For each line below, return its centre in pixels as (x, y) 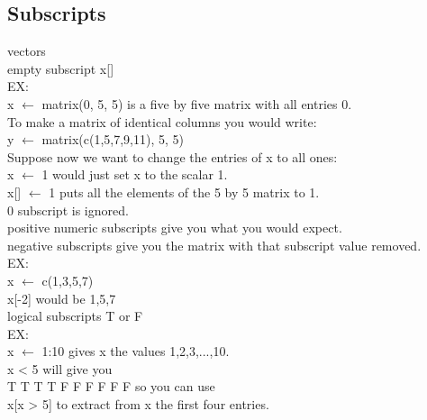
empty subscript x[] (61, 68)
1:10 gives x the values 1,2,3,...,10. (136, 351)
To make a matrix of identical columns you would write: (162, 121)
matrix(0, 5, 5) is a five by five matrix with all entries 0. (197, 103)
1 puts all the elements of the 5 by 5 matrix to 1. (184, 192)
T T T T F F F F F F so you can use (111, 386)
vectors (27, 51)
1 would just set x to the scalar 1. (135, 174)
